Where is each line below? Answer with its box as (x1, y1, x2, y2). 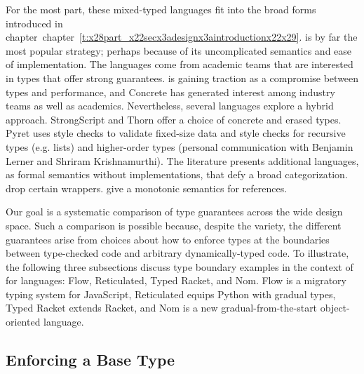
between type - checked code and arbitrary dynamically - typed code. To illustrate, (6, 246, 349, 260)
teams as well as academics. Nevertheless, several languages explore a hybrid (6, 98, 334, 113)
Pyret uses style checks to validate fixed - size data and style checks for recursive (6, 126, 346, 140)
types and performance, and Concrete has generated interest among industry (6, 84, 335, 99)
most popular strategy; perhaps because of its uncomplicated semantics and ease (6, 43, 352, 58)
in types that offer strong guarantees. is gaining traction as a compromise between (6, 70, 359, 85)
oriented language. (6, 314, 84, 329)
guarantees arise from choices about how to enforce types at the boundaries (6, 232, 330, 246)
